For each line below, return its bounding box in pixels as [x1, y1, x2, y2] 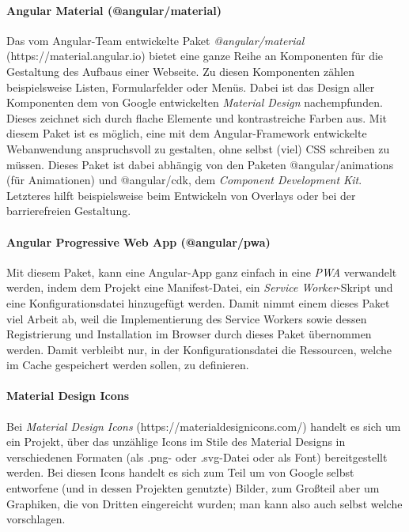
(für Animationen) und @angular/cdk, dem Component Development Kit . [6, 172, 362, 188]
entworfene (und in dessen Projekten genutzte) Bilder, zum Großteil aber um [6, 480, 380, 496]
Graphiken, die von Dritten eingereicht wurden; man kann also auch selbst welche [6, 495, 403, 511]
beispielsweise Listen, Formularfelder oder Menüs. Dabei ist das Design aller [6, 78, 375, 95]
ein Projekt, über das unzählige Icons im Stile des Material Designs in [6, 433, 346, 450]
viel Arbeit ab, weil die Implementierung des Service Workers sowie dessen [6, 310, 367, 326]
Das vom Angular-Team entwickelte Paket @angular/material [6, 32, 305, 48]
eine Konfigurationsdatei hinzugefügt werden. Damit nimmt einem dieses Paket [6, 294, 390, 311]
